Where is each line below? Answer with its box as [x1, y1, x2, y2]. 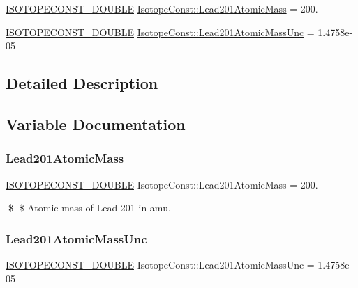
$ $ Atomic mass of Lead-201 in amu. [8, 200, 171, 215]
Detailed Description [6, 72, 158, 94]
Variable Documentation [6, 113, 186, 134]
